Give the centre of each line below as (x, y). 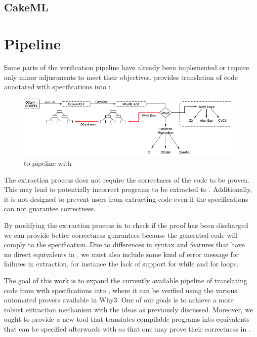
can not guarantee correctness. (50, 208)
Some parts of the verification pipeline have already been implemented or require (127, 67)
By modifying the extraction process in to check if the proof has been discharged (126, 225)
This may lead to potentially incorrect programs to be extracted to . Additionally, (128, 189)
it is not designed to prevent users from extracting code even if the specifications (126, 199)
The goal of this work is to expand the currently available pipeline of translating (126, 280)
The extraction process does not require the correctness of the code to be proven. (127, 179)
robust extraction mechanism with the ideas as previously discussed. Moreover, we (128, 309)
